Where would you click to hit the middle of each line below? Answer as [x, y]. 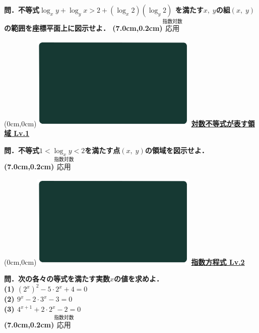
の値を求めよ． [139, 279]
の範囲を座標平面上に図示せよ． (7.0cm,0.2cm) [83, 28]
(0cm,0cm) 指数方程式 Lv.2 [124, 261]
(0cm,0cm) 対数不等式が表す [126, 123]
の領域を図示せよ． [177, 150]
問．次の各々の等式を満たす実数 [57, 279]
